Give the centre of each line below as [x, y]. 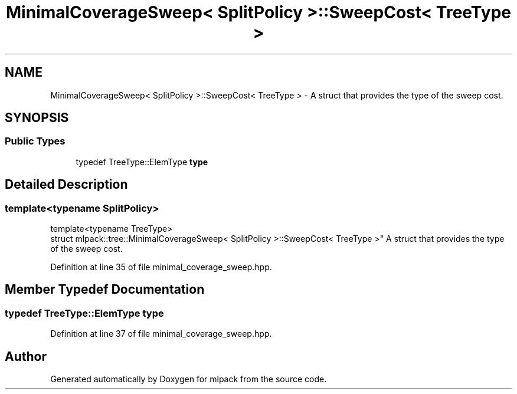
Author [26, 356]
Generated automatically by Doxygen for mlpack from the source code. [189, 379]
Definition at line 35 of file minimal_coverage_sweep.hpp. [161, 267]
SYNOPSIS [37, 118]
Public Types [35, 141]
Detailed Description [66, 185]
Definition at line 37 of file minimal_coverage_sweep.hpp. [161, 334]
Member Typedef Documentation [105, 290]
